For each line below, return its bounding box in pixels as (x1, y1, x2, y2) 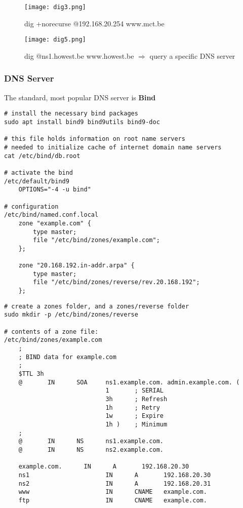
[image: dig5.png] (24, 36, 86, 44)
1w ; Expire (105, 412, 164, 420)
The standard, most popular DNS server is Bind (4, 92, 156, 102)
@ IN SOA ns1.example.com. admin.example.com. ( (18, 378, 240, 386)
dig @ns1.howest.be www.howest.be (24, 50, 134, 61)
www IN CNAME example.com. (18, 488, 207, 496)
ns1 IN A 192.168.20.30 (18, 471, 211, 479)
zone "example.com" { (18, 219, 91, 227)
